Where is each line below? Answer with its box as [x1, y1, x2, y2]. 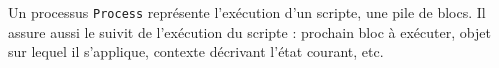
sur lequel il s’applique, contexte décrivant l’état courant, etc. [8, 41, 384, 62]
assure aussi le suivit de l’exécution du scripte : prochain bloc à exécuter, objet [8, 21, 491, 42]
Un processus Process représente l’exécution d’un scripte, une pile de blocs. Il [8, 2, 486, 22]
